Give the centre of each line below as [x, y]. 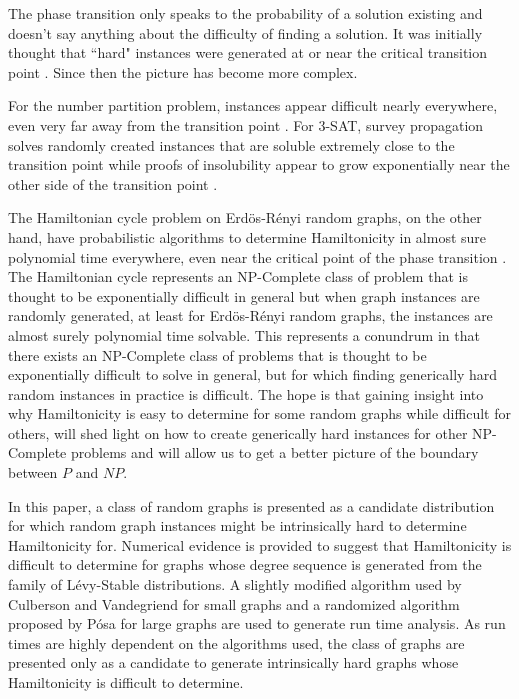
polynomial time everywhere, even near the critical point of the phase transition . [257, 256]
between [33, 472]
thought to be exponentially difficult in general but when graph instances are [244, 295]
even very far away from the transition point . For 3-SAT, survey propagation [246, 124]
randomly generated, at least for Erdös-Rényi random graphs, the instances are [250, 315]
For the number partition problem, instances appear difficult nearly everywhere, [253, 105]
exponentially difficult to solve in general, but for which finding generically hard [253, 374]
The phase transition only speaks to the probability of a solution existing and [245, 13]
